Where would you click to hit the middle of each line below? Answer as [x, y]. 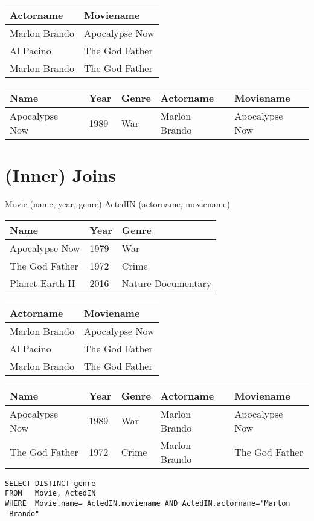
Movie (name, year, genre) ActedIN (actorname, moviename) [118, 204]
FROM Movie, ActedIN [50, 493]
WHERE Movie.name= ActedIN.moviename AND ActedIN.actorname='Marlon [148, 504]
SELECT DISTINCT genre [50, 483]
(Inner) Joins [61, 175]
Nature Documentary [167, 283]
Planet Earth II [43, 283]
